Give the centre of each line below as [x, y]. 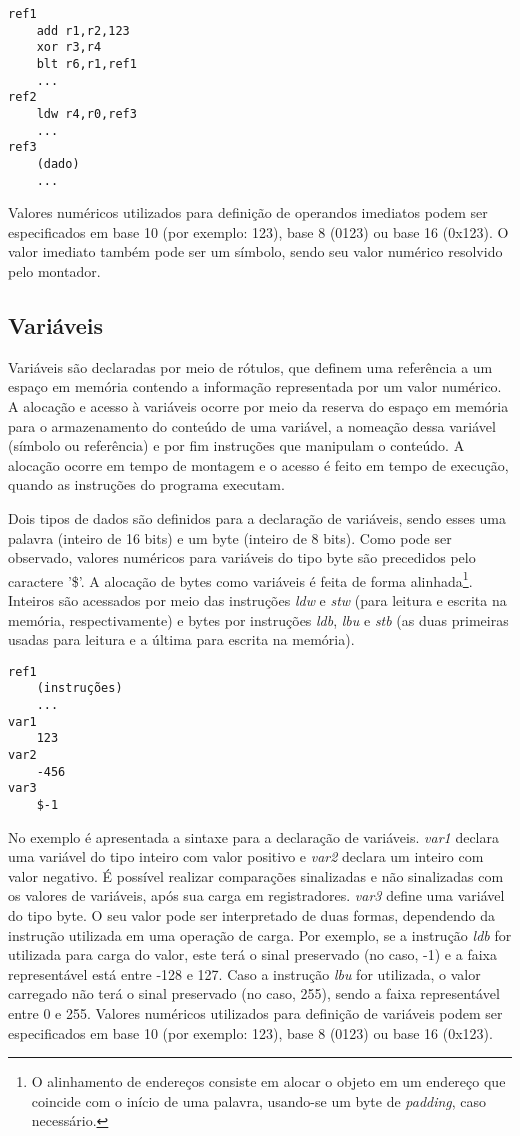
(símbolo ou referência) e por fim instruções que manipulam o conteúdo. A [236, 445]
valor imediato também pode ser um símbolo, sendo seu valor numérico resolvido [255, 251]
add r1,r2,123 [83, 30]
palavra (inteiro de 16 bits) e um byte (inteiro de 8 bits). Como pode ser [230, 537]
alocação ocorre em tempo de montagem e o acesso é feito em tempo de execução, [258, 464]
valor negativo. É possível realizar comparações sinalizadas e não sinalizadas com [256, 875]
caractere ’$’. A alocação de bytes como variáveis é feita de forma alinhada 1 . [240, 579]
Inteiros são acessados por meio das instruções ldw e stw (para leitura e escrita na [257, 599]
